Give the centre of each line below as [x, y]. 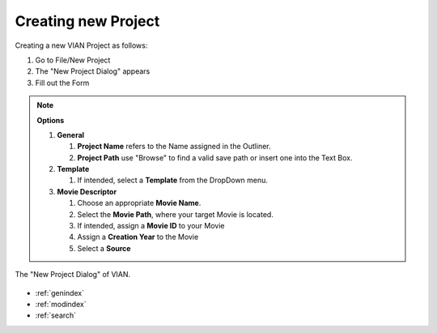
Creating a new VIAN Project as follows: [81, 45]
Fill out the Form [62, 83]
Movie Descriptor [87, 191]
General [71, 134]
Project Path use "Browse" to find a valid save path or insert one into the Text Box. [215, 157]
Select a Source [104, 248]
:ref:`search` [56, 315]
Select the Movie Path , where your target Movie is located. [176, 214]
